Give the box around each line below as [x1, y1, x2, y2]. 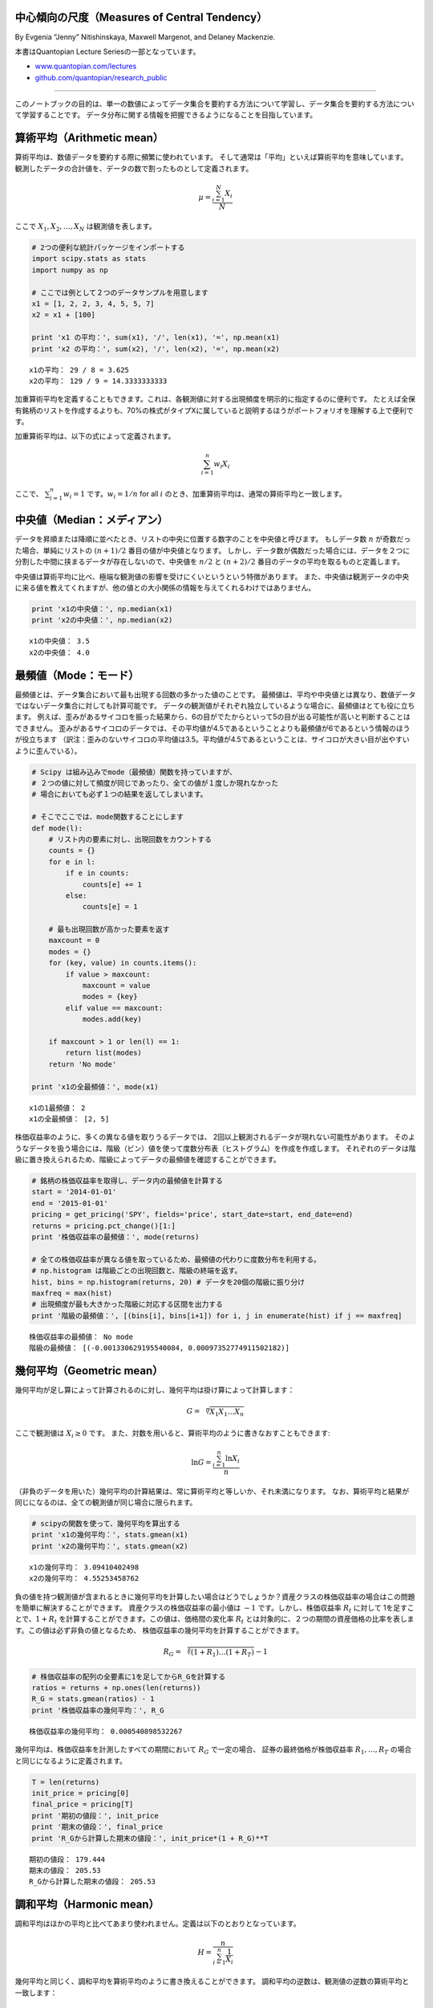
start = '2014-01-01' [31, 1187, 117, 1197]
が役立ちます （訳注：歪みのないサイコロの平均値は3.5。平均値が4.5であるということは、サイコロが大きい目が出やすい [14, 735, 410, 745]
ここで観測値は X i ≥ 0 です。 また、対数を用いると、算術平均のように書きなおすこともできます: [14, 1428, 330, 1440]
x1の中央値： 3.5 [29, 637, 90, 646]
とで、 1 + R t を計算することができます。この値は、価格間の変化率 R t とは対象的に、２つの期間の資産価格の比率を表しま [14, 1614, 415, 1626]
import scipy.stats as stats [31, 254, 147, 263]
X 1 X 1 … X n [209, 1407, 245, 1418]
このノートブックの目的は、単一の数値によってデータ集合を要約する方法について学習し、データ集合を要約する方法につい [14, 99, 415, 108]
